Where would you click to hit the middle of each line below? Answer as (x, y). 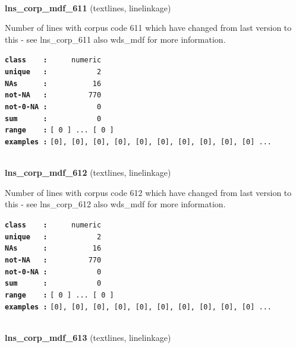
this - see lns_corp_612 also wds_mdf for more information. (115, 204)
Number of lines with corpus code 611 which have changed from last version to (148, 28)
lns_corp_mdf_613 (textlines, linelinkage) (88, 337)
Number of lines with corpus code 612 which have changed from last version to (148, 192)
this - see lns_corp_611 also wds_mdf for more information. (115, 39)
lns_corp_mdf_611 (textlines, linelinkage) (88, 7)
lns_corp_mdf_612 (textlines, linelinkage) (88, 173)
